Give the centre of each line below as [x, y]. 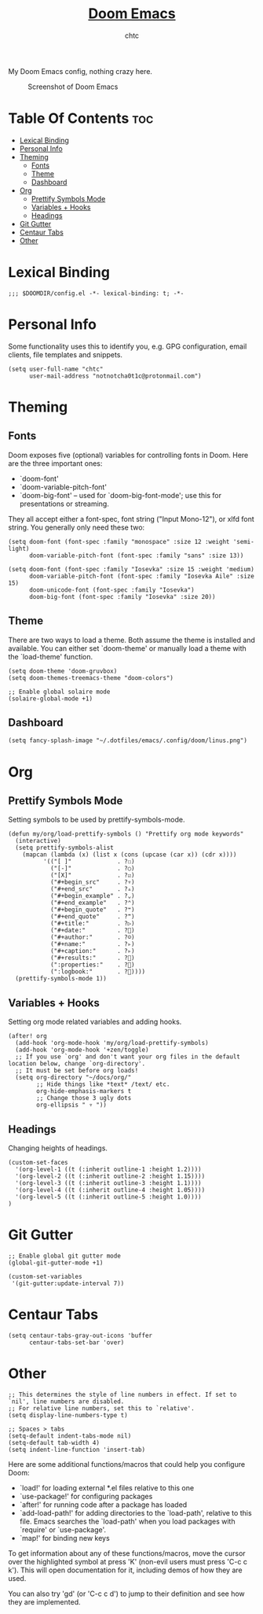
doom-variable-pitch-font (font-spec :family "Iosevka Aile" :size [142, 576]
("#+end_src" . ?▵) [92, 889]
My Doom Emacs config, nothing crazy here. [80, 71]
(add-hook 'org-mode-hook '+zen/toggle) [82, 1050]
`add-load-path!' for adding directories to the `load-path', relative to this [136, 1512]
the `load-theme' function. [51, 656]
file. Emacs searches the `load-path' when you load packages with [127, 1521]
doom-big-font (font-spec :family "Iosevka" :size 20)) [122, 596]
